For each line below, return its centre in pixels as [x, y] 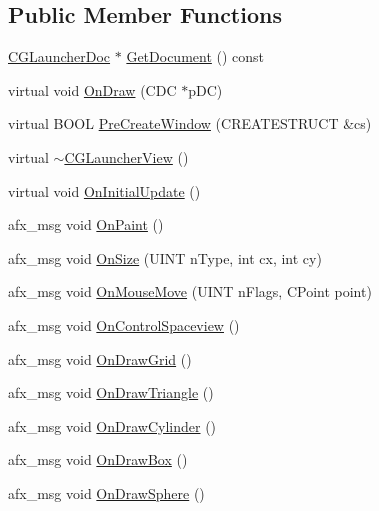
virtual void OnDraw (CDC [92, 89]
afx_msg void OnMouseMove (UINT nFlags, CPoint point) [190, 291]
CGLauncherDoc [59, 56]
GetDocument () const [195, 56]
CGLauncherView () [126, 156]
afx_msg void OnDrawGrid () [100, 358]
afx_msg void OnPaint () [86, 224]
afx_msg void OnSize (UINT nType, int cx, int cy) [165, 257]
